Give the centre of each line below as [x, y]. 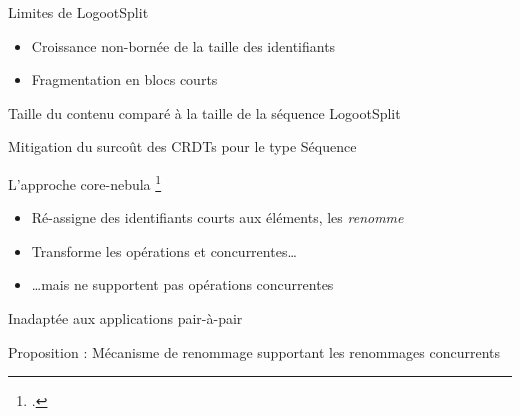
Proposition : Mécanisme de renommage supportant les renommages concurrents [254, 351]
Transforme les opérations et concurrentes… [164, 250]
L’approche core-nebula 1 [85, 182]
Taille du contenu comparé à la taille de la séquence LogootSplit [204, 112]
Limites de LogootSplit [78, 12]
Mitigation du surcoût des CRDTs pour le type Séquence [182, 146]
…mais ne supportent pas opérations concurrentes [182, 284]
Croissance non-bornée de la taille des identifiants [183, 45]
